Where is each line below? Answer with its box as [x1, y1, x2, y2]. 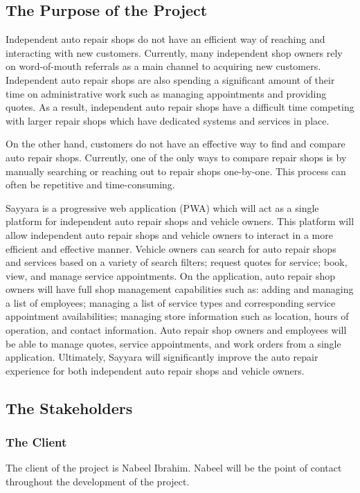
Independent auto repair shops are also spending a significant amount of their [6, 72, 335, 87]
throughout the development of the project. [6, 474, 190, 489]
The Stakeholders [6, 397, 133, 418]
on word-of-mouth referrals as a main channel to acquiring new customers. [6, 59, 321, 73]
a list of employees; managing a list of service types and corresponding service [6, 295, 336, 310]
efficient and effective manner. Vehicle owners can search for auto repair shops [6, 241, 336, 256]
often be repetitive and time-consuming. [6, 177, 175, 192]
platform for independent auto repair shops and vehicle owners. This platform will [6, 214, 354, 228]
